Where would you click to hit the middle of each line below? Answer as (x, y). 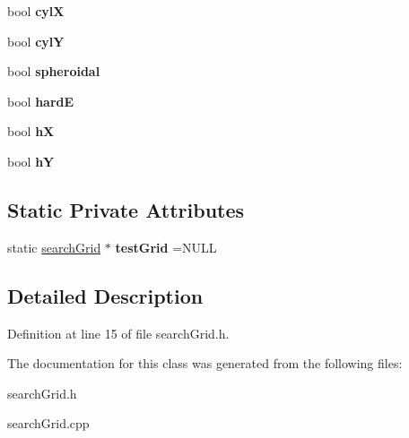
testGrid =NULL (166, 247)
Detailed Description (105, 295)
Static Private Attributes (126, 209)
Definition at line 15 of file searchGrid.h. (118, 333)
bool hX (31, 131)
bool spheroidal (54, 71)
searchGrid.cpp (48, 423)
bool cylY (36, 41)
